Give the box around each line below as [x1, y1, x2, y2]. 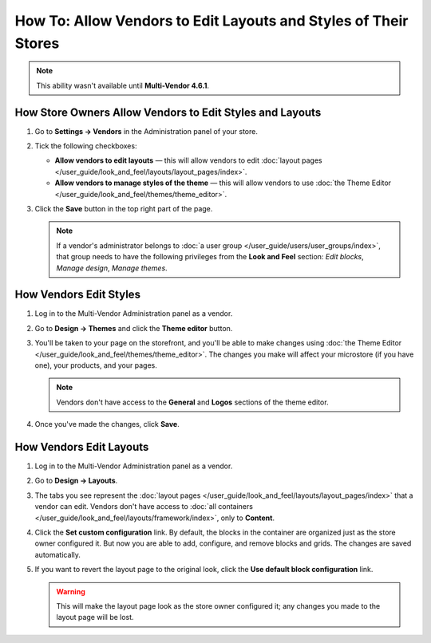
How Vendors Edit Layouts [14, 440, 149, 454]
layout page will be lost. [56, 613, 135, 622]
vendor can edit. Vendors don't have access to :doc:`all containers [34, 502, 253, 511]
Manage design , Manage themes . [56, 263, 168, 273]
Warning [56, 586, 85, 596]
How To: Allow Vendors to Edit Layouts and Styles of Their [14, 12, 409, 30]
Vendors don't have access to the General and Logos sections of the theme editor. [56, 397, 329, 407]
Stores [14, 34, 60, 52]
